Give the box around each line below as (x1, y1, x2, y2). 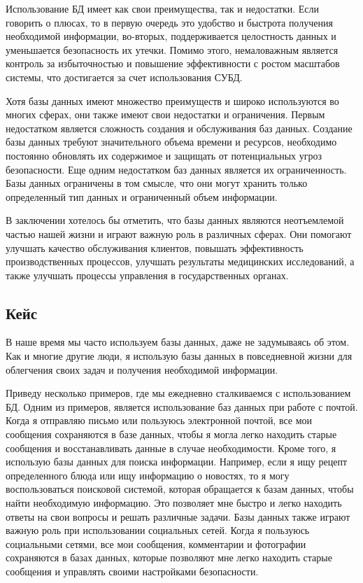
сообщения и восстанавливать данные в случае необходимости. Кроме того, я (6, 440, 336, 455)
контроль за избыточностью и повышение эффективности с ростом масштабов (6, 56, 340, 71)
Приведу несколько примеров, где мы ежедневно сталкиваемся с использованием (6, 386, 351, 400)
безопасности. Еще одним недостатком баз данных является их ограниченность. (6, 162, 347, 176)
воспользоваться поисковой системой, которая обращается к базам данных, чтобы (6, 482, 354, 496)
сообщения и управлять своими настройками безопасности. (6, 563, 259, 578)
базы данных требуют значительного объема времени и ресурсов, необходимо (6, 134, 337, 149)
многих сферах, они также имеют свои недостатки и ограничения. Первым (6, 107, 325, 122)
